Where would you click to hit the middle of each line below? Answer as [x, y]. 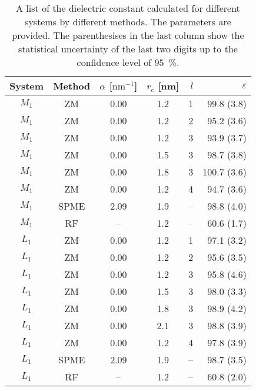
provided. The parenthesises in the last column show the [128, 35]
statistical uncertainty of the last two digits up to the [128, 49]
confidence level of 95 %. [128, 62]
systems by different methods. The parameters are [128, 21]
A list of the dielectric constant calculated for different [128, 8]
